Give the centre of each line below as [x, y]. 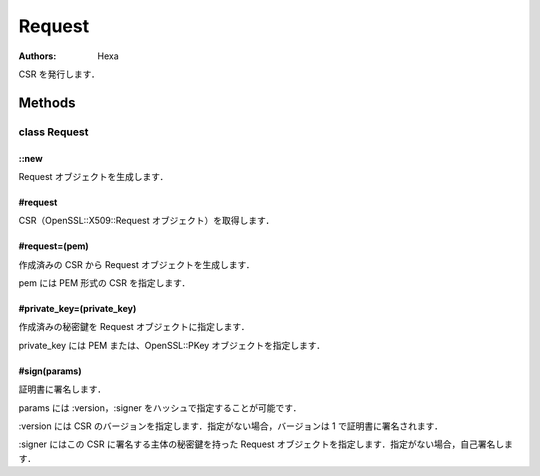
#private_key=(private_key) [77, 309]
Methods [47, 102]
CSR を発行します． [59, 74]
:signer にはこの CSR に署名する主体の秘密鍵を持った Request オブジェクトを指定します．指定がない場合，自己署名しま [266, 444]
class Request [53, 132]
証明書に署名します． [62, 389]
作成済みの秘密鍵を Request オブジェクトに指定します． [134, 327]
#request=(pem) [53, 246]
